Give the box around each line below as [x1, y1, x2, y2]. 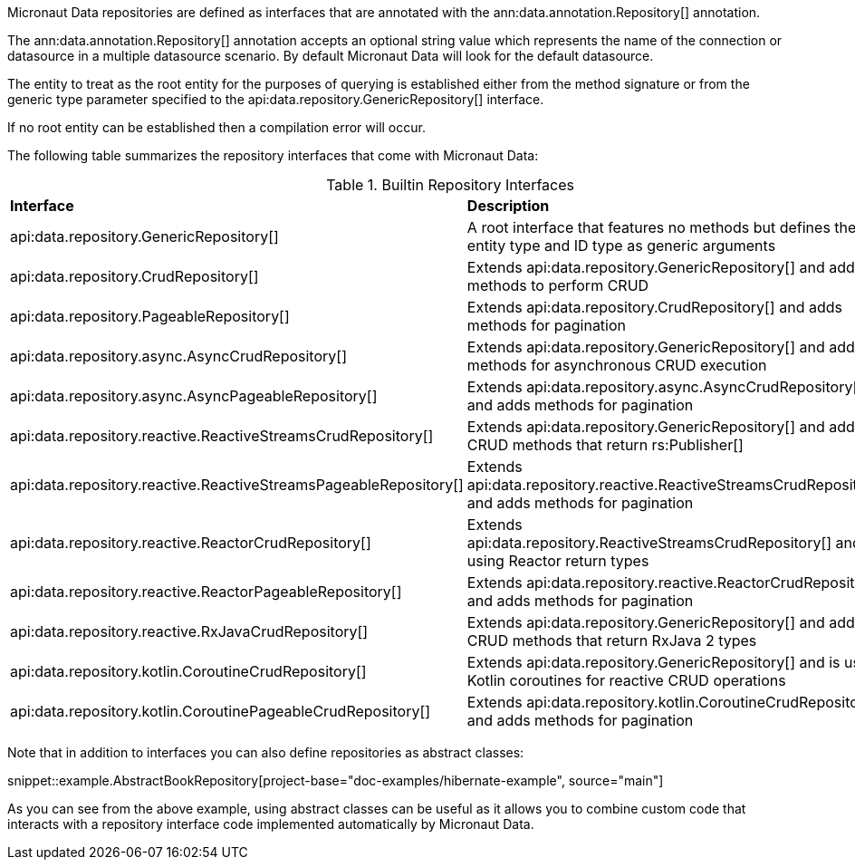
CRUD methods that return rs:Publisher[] [466, 436, 744, 454]
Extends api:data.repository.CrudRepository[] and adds [466, 298, 842, 316]
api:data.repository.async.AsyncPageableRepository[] [10, 387, 378, 405]
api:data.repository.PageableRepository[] [10, 307, 290, 325]
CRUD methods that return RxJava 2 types [466, 631, 757, 650]
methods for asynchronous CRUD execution [466, 356, 767, 374]
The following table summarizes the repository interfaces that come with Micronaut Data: [7, 148, 539, 163]
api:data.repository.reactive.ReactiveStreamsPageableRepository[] [10, 476, 464, 494]
